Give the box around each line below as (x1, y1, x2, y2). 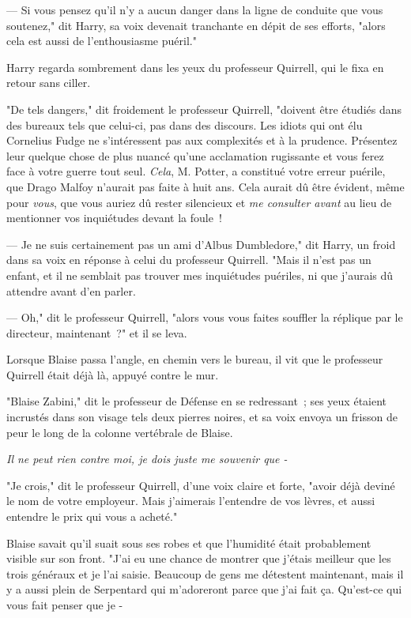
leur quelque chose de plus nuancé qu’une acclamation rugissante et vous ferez (6, 147, 384, 164)
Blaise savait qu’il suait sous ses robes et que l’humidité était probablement (6, 534, 371, 551)
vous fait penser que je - (6, 597, 123, 612)
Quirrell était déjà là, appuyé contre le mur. (6, 366, 219, 382)
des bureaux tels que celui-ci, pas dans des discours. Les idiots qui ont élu (6, 116, 363, 133)
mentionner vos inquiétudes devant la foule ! (6, 209, 222, 226)
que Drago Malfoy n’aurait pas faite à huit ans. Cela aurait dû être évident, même (6, 178, 405, 194)
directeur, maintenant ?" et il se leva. (6, 324, 187, 341)
